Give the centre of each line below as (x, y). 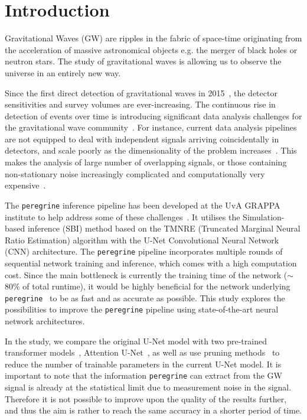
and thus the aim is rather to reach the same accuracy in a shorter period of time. (153, 410)
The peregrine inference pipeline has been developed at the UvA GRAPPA (143, 205)
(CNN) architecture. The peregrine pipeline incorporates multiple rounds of (144, 251)
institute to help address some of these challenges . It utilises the (123, 216)
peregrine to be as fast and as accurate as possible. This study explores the (145, 297)
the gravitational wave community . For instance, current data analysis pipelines (151, 127)
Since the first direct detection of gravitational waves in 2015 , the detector (141, 92)
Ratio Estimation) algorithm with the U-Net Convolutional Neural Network (142, 240)
